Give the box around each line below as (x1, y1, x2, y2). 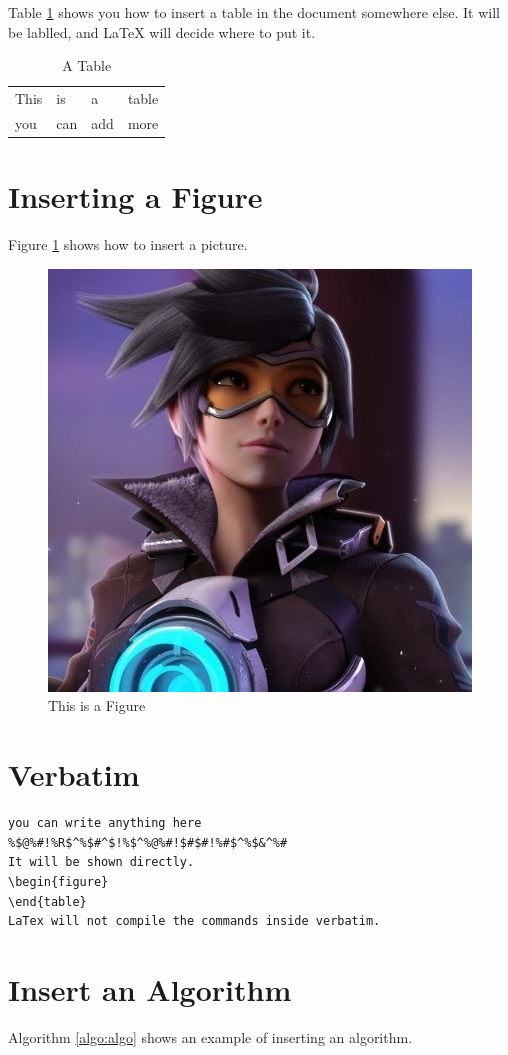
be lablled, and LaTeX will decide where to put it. (8, 21, 316, 42)
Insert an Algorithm (8, 968, 292, 1009)
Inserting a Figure (8, 176, 263, 217)
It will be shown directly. (8, 855, 195, 870)
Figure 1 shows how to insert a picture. (8, 234, 248, 255)
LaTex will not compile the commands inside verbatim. (8, 914, 381, 929)
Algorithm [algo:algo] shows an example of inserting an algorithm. (8, 1026, 413, 1047)
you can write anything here (8, 816, 202, 831)
